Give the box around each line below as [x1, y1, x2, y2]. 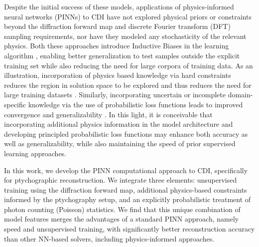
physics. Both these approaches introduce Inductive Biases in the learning [4, 40, 229, 51]
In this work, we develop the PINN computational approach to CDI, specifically [4, 165, 248, 175]
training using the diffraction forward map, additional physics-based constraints [4, 184, 247, 195]
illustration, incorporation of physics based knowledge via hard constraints [4, 70, 231, 80]
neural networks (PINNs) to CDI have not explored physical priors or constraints [4, 11, 252, 21]
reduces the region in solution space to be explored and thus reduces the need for [4, 79, 252, 90]
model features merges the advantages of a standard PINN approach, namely [4, 214, 239, 224]
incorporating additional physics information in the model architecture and [4, 119, 233, 129]
